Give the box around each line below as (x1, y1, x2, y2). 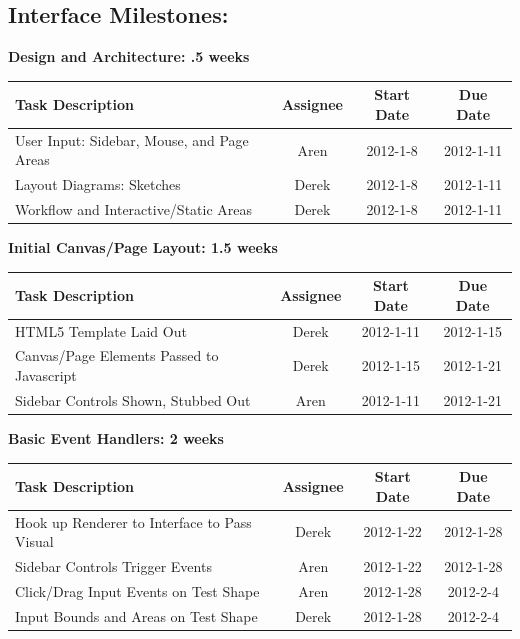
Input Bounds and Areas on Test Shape (15, 605, 258, 626)
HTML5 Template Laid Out (15, 320, 187, 341)
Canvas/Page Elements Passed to (15, 345, 219, 366)
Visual (15, 531, 54, 552)
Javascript (15, 365, 77, 386)
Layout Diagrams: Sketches (15, 174, 181, 195)
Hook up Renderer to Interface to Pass (15, 511, 252, 532)
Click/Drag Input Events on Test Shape (15, 580, 260, 601)
